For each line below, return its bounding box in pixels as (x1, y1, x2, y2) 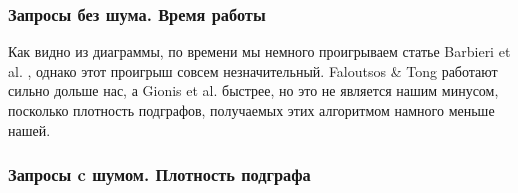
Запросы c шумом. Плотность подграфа (8, 162, 311, 187)
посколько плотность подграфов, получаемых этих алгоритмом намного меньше (8, 100, 495, 120)
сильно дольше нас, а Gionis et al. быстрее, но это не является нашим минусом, (8, 80, 499, 101)
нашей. (8, 119, 51, 140)
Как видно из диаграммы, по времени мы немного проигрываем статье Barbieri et (8, 41, 511, 62)
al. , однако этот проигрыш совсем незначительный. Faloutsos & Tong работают (8, 60, 498, 81)
